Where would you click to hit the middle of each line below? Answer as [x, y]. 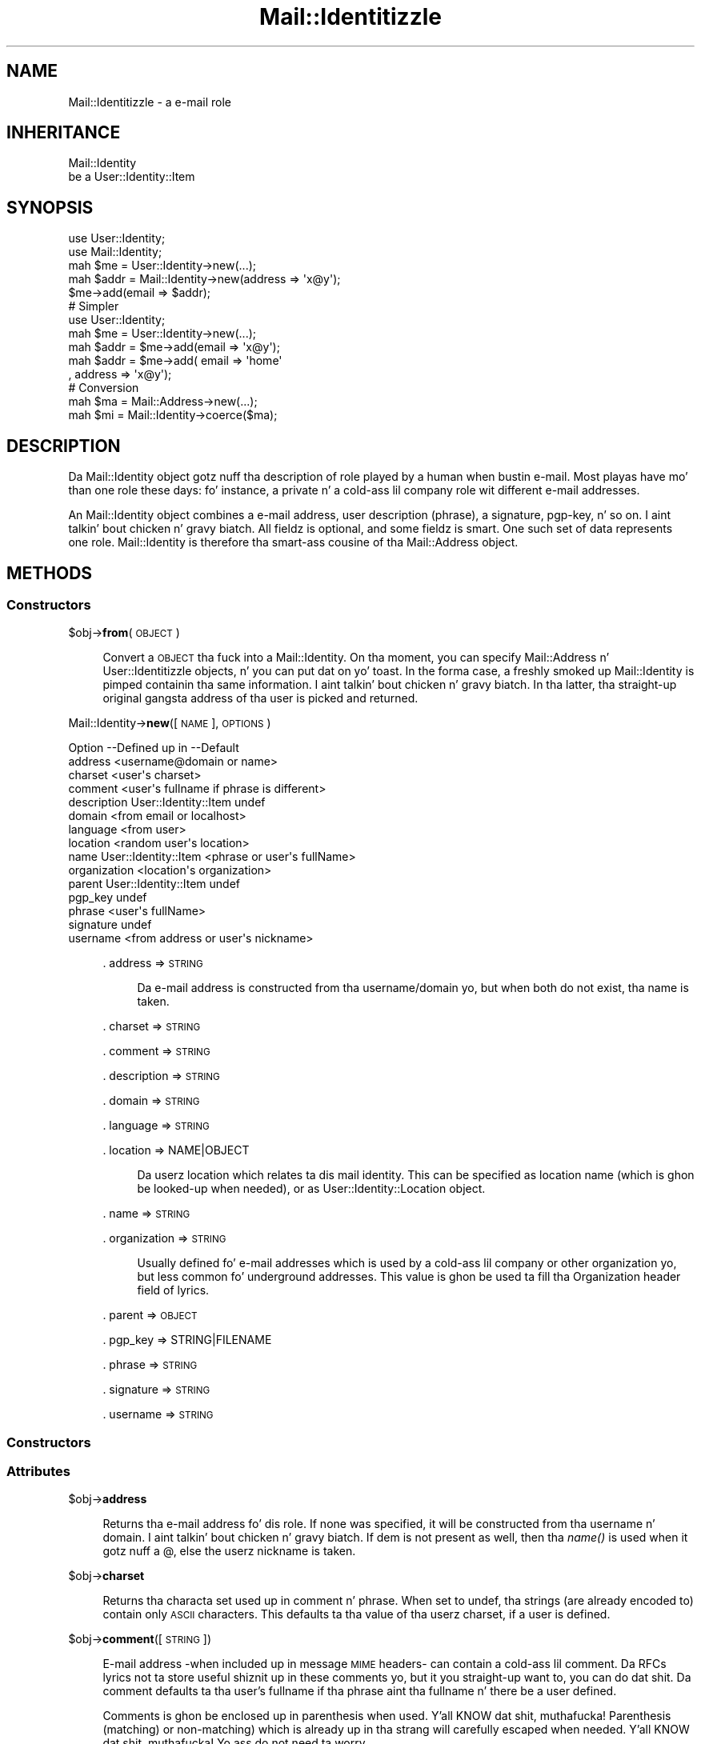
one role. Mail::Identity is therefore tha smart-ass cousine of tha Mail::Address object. [293, 542]
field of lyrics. [173, 1290]
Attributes [38, 1472]
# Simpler [94, 306]
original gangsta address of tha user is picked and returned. [260, 698]
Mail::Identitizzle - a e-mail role [150, 102]
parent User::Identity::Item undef [154, 884]
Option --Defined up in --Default [154, 748]
